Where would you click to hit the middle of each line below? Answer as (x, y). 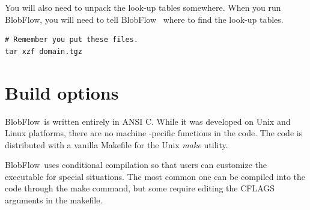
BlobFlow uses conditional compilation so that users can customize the (136, 165)
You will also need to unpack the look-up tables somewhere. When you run (143, 7)
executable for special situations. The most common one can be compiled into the (155, 176)
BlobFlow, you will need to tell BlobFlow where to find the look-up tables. (144, 19)
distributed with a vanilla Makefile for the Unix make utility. (117, 144)
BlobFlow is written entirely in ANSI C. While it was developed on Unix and (148, 121)
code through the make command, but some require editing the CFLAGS (140, 188)
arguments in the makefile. (54, 200)
